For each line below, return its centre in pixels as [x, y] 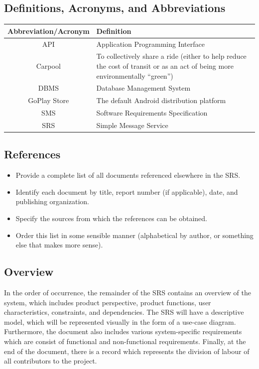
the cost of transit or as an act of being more [165, 65]
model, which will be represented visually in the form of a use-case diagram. [120, 321]
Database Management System [143, 88]
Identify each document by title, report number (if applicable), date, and [127, 191]
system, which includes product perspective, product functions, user [108, 302]
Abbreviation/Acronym [49, 31]
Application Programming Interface [150, 44]
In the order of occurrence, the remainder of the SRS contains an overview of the [128, 293]
